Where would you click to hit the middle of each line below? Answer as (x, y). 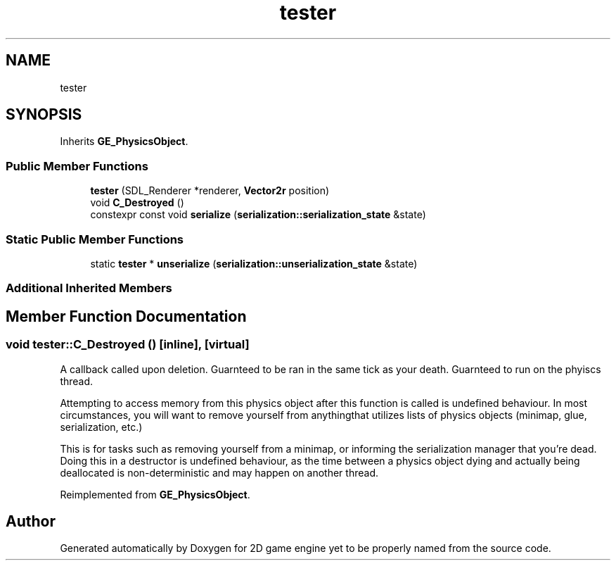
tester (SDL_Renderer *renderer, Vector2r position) (210, 191)
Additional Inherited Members (89, 288)
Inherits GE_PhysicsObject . (124, 141)
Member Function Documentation (126, 316)
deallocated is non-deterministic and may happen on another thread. (219, 472)
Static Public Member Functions (95, 239)
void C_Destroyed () (137, 203)
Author (31, 521)
